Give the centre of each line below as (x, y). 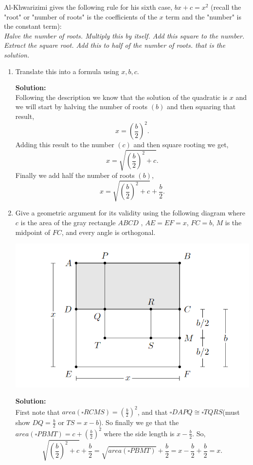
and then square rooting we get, (181, 145)
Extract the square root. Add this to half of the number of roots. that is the (115, 45)
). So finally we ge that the (139, 422)
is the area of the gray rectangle (68, 222)
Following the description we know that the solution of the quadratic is (121, 97)
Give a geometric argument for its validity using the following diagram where (130, 213)
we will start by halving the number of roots (81, 107)
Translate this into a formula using (67, 71)
